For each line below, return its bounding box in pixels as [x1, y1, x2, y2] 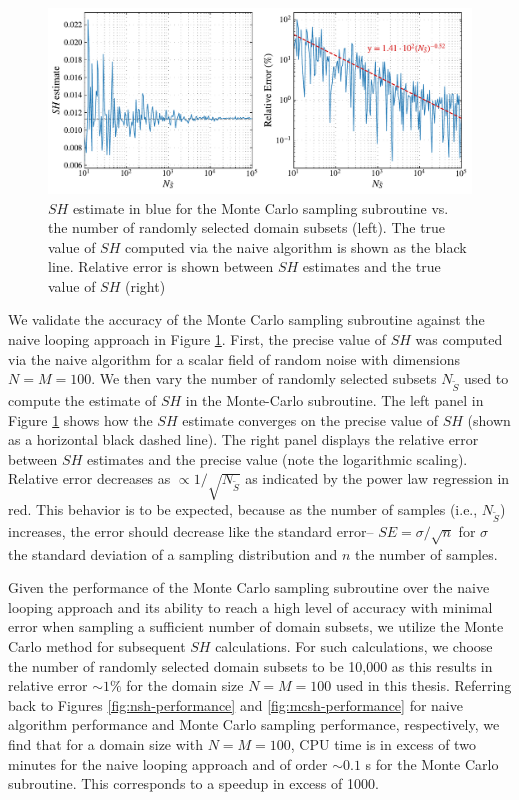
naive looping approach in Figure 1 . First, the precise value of [8, 329, 386, 350]
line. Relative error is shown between [48, 256, 274, 277]
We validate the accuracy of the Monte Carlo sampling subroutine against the [8, 309, 485, 330]
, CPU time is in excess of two [290, 734, 476, 754]
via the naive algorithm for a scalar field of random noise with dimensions [8, 348, 460, 369]
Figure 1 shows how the [8, 409, 153, 430]
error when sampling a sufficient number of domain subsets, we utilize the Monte [8, 616, 504, 637]
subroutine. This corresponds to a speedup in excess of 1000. [8, 773, 379, 794]
